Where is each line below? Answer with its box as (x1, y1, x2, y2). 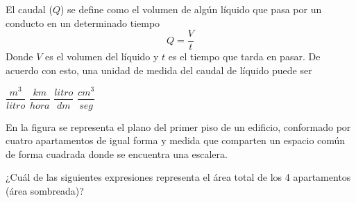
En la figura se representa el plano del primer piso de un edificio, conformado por (6, 119, 351, 134)
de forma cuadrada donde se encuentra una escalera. (6, 146, 228, 161)
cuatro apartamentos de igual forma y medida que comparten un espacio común (6, 133, 346, 148)
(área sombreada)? (6, 183, 84, 197)
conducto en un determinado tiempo (6, 15, 160, 30)
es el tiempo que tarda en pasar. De (168, 49, 321, 64)
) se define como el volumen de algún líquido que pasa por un (60, 2, 322, 16)
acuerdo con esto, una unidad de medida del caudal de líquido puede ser (6, 62, 312, 77)
